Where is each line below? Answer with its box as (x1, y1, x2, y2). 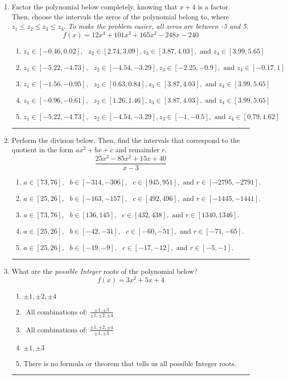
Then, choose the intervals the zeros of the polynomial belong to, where (11, 11, 230, 21)
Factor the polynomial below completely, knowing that (11, 1, 177, 11)
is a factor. (198, 1, 230, 11)
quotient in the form (11, 144, 73, 155)
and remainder (115, 144, 160, 155)
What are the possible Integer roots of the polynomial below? (11, 266, 198, 276)
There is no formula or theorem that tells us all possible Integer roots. (23, 360, 236, 368)
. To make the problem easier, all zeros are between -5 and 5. (63, 21, 249, 31)
